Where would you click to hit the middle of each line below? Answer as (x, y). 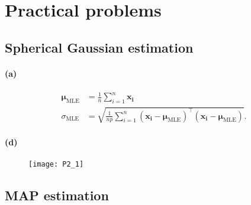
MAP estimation (57, 195)
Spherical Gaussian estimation (99, 47)
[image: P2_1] (56, 164)
